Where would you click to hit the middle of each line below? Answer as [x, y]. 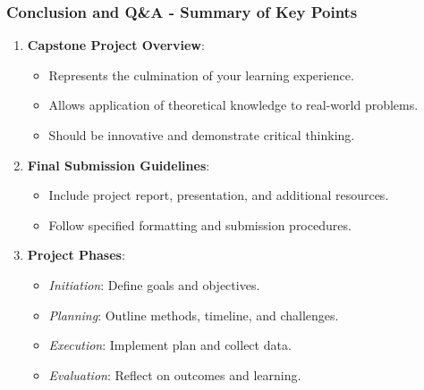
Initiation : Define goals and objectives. [154, 284]
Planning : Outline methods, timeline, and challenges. [194, 315]
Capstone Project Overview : [116, 45]
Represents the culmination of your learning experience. [201, 75]
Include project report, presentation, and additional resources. [219, 195]
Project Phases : [76, 255]
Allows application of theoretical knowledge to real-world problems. [233, 105]
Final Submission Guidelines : [119, 165]
